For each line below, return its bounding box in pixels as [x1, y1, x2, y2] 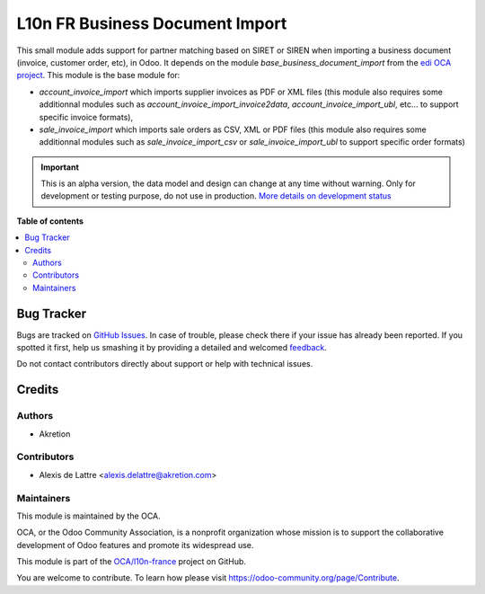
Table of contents [16, 216, 84, 226]
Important [40, 162, 80, 173]
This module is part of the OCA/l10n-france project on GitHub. [16, 556, 247, 567]
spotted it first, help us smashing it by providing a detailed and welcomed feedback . [16, 342, 328, 353]
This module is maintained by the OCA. [16, 510, 161, 521]
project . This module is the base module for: [16, 70, 181, 81]
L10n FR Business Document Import [16, 13, 287, 33]
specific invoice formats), [39, 111, 134, 122]
